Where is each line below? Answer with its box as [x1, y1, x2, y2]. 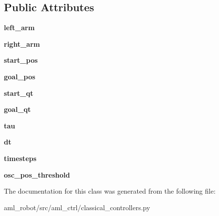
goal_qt [4, 104, 31, 114]
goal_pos [4, 71, 36, 81]
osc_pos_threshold [4, 169, 70, 180]
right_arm [4, 38, 40, 49]
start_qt [4, 88, 34, 98]
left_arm [4, 22, 35, 33]
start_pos [4, 55, 38, 65]
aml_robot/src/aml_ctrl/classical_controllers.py [4, 202, 150, 212]
